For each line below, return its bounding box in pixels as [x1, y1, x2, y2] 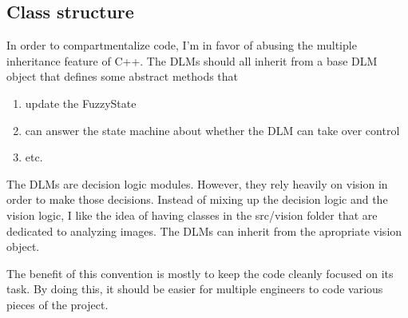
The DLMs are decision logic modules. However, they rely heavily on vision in [6, 175, 388, 192]
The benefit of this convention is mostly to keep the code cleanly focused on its [6, 264, 394, 281]
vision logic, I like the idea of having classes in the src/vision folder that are [6, 206, 378, 223]
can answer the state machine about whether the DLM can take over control [25, 121, 400, 138]
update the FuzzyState [25, 94, 137, 111]
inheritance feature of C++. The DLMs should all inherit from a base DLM [6, 52, 378, 69]
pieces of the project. [6, 296, 109, 312]
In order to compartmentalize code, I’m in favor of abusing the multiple [6, 37, 357, 54]
